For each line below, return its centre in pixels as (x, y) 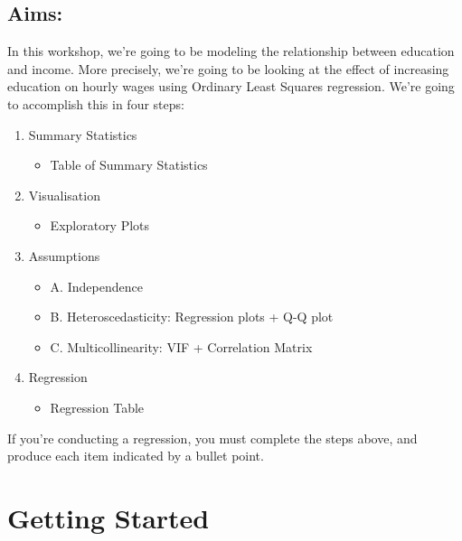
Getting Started (108, 517)
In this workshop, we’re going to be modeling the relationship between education (231, 51)
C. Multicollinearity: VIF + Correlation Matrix (181, 346)
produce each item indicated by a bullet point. (136, 456)
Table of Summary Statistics (129, 165)
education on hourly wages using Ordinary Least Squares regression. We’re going (231, 86)
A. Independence (96, 286)
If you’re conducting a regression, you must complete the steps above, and (212, 438)
